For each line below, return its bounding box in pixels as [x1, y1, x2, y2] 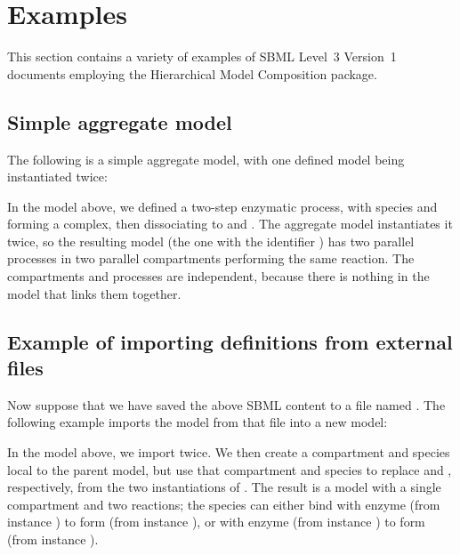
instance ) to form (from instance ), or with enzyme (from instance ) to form [7, 512, 425, 531]
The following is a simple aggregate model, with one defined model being [7, 149, 405, 168]
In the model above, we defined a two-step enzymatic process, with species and [7, 197, 438, 215]
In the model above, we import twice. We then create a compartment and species [7, 443, 450, 462]
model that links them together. [7, 284, 182, 302]
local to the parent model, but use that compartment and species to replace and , [7, 460, 452, 479]
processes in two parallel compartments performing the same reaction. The [7, 249, 415, 268]
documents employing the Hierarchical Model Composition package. [7, 64, 377, 83]
